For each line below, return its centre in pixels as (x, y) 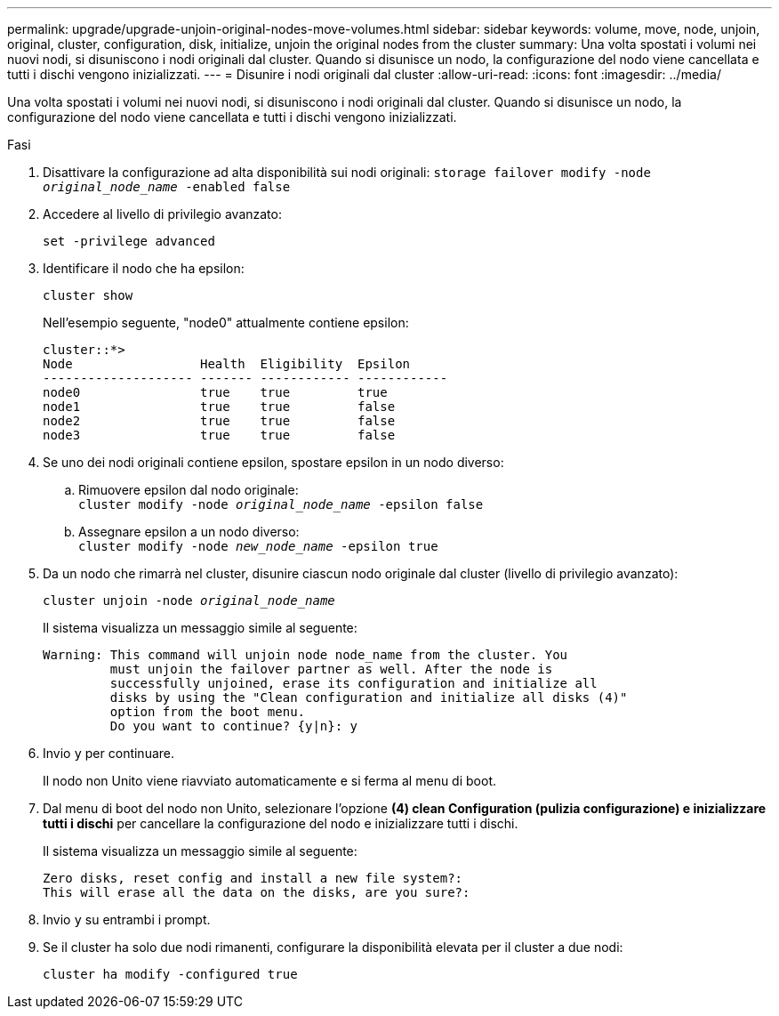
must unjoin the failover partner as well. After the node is (331, 669)
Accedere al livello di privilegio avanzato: (162, 214)
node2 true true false (219, 421)
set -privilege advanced (129, 241)
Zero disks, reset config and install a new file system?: (253, 878)
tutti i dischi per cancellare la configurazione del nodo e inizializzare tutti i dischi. (281, 823)
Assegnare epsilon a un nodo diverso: (189, 532)
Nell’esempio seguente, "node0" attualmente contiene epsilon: (226, 323)
